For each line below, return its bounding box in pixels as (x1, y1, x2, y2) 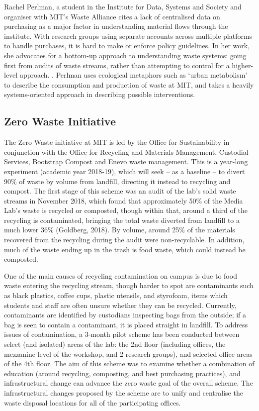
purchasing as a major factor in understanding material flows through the (4, 21, 228, 31)
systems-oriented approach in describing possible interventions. (4, 89, 195, 100)
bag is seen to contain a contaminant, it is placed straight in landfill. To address (4, 319, 248, 329)
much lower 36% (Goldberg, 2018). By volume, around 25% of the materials (4, 224, 235, 235)
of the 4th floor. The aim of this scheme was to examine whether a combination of (4, 358, 255, 369)
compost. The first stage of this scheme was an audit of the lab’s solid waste (4, 186, 236, 196)
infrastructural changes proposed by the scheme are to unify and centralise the (4, 387, 243, 398)
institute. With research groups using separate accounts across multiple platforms (4, 30, 253, 41)
